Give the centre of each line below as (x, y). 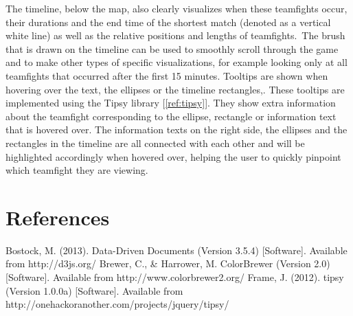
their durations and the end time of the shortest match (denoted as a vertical (168, 22)
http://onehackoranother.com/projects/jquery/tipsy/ (117, 304)
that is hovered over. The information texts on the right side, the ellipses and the (176, 129)
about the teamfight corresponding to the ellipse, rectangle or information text (171, 116)
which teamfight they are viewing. (77, 170)
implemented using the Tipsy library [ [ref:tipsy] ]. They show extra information (171, 103)
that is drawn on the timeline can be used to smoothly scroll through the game (172, 48)
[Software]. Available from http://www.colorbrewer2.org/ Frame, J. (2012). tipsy (175, 277)
